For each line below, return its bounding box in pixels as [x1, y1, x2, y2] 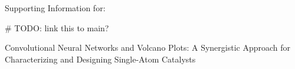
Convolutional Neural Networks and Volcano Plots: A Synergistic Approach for [5, 41, 291, 54]
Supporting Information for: [5, 2, 106, 14]
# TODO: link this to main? [5, 21, 109, 34]
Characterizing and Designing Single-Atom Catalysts [5, 52, 196, 65]
